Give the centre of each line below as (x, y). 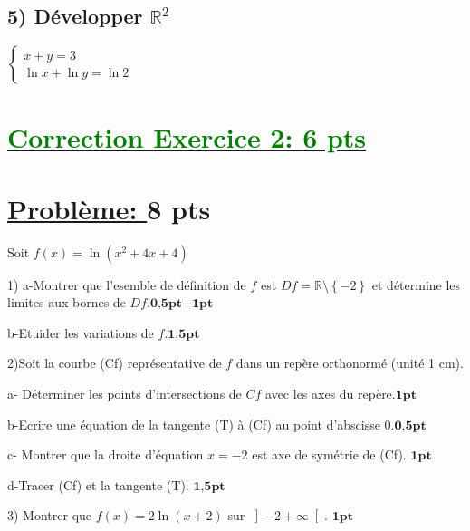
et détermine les (416, 284)
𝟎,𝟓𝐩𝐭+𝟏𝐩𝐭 (182, 304)
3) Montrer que (50, 515)
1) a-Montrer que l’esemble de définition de (127, 284)
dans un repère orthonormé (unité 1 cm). (350, 363)
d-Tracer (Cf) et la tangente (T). (98, 484)
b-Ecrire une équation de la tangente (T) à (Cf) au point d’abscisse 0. (201, 424)
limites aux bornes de (67, 302)
